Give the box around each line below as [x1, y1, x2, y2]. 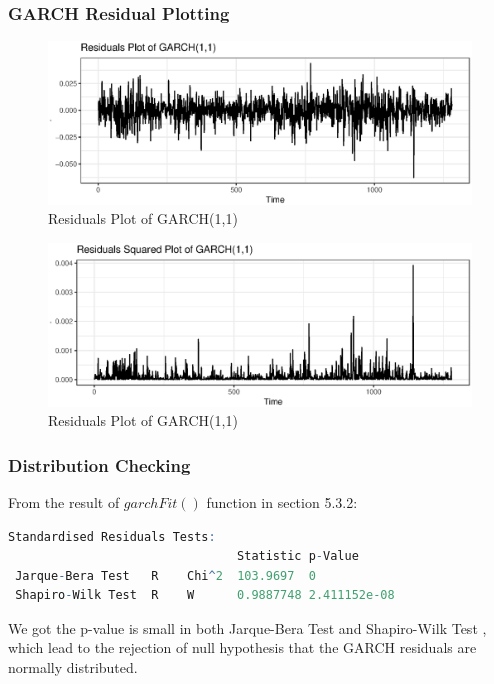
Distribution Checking [8, 452, 191, 477]
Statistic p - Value [237, 549, 359, 564]
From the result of [8, 491, 120, 512]
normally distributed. [8, 657, 138, 678]
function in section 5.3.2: [206, 491, 358, 512]
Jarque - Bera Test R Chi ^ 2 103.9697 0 [15, 568, 316, 583]
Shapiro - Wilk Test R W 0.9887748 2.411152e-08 [15, 588, 395, 603]
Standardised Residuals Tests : [8, 529, 216, 544]
